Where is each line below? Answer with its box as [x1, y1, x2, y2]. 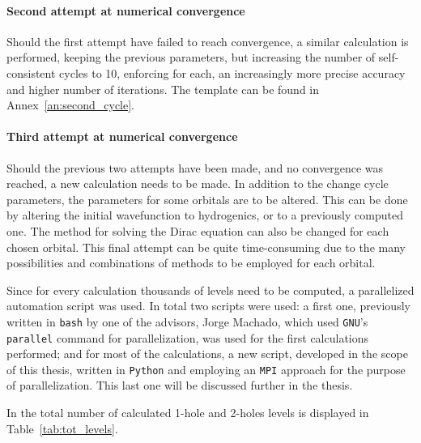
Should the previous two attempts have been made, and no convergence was [6, 159, 383, 176]
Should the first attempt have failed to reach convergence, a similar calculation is [6, 32, 409, 49]
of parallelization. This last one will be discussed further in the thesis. [6, 377, 353, 394]
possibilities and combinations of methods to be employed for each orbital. [6, 254, 376, 271]
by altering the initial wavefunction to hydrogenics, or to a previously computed [6, 207, 403, 224]
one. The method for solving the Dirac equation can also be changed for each [6, 222, 389, 239]
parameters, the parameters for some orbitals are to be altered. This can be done [6, 190, 408, 207]
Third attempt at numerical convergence [6, 128, 238, 145]
